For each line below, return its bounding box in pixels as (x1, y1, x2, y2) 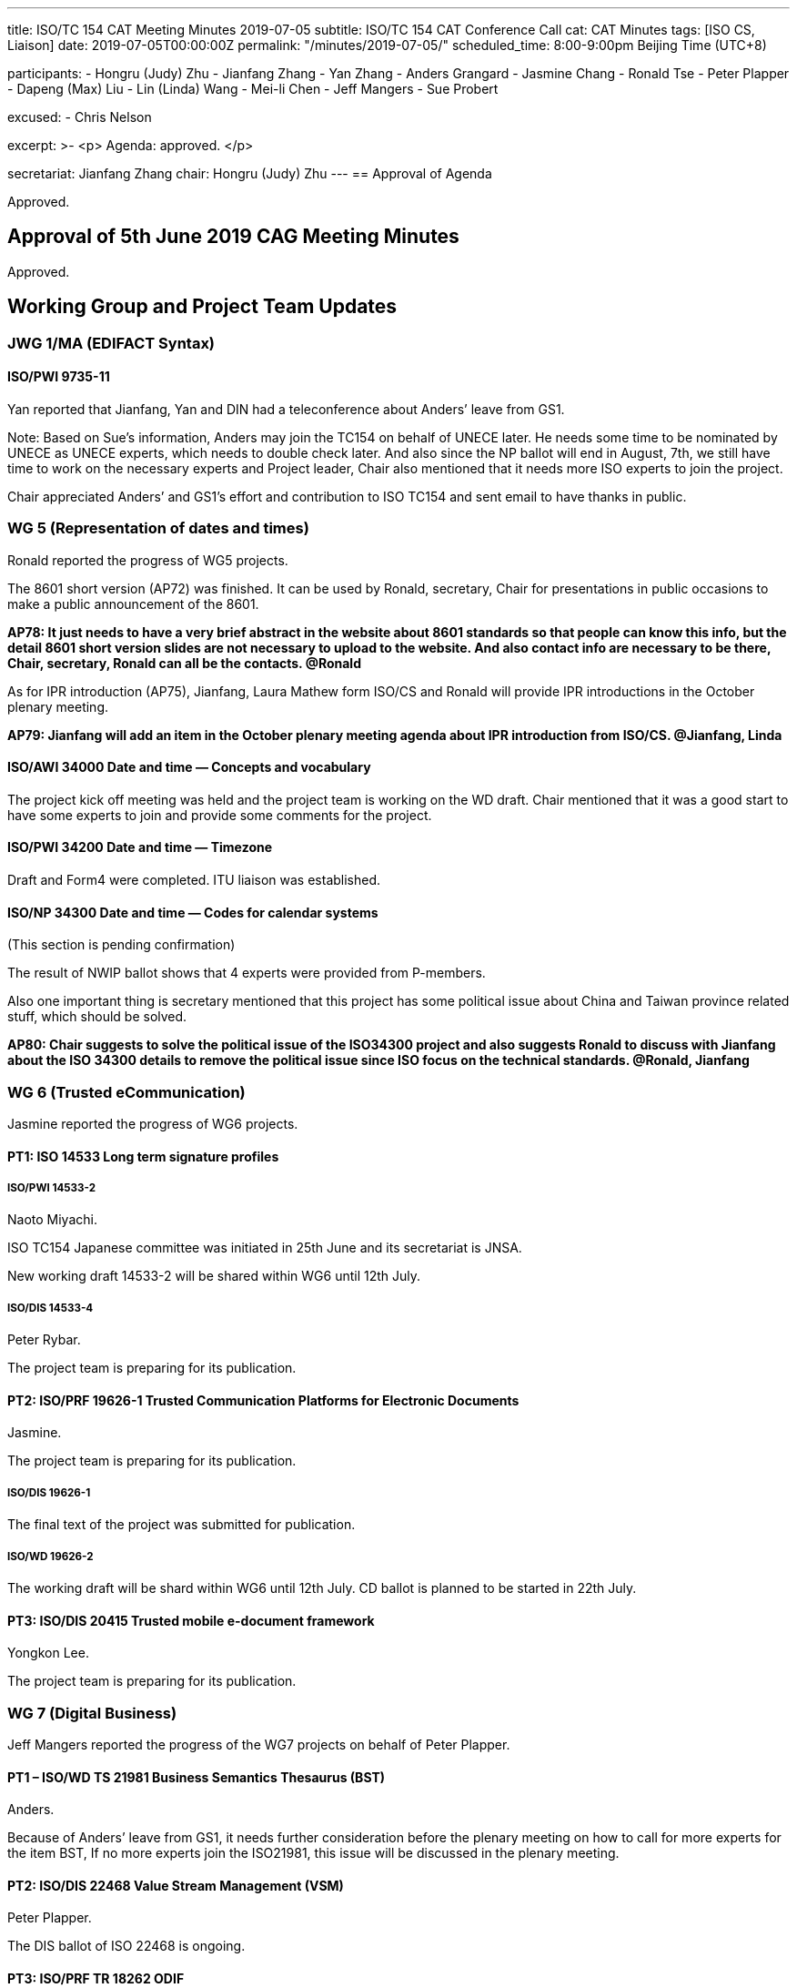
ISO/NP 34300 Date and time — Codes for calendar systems (7, 904, 378, 920)
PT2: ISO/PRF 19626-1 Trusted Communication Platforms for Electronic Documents (7, 1392, 520, 1408)
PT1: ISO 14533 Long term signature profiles (7, 1148, 279, 1164)
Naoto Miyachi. (7, 1212, 97, 1228)
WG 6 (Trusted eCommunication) (7, 1082, 246, 1101)
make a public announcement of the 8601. (7, 595, 259, 612)
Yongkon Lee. (7, 1645, 89, 1661)
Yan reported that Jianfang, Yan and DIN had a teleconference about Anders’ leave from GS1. (7, 401, 565, 417)
